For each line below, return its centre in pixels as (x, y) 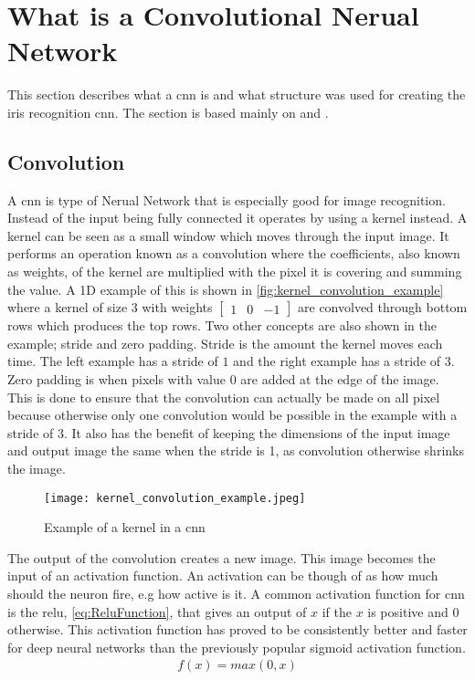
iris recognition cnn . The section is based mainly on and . (168, 112)
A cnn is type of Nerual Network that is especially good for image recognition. (227, 199)
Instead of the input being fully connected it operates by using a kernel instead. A (237, 218)
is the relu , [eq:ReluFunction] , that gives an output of (157, 611)
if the (337, 611)
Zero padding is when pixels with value (116, 379)
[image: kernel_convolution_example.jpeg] (175, 498)
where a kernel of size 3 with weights (110, 307)
